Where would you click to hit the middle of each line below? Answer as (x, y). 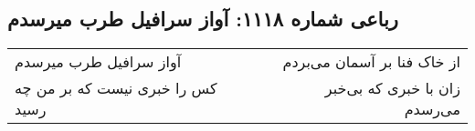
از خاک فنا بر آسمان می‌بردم (371, 62)
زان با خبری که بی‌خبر (392, 88)
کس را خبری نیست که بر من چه (116, 88)
